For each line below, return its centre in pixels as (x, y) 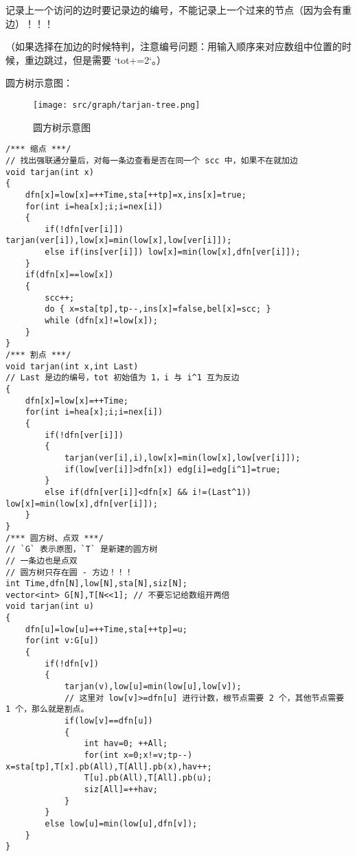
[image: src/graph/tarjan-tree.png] (117, 105)
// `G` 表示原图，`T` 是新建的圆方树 (82, 550)
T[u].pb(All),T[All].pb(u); (148, 778)
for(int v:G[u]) (62, 641)
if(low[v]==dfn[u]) (108, 721)
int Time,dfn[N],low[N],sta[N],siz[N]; (96, 584)
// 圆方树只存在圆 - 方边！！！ (69, 572)
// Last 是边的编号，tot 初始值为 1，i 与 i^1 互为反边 (123, 378)
